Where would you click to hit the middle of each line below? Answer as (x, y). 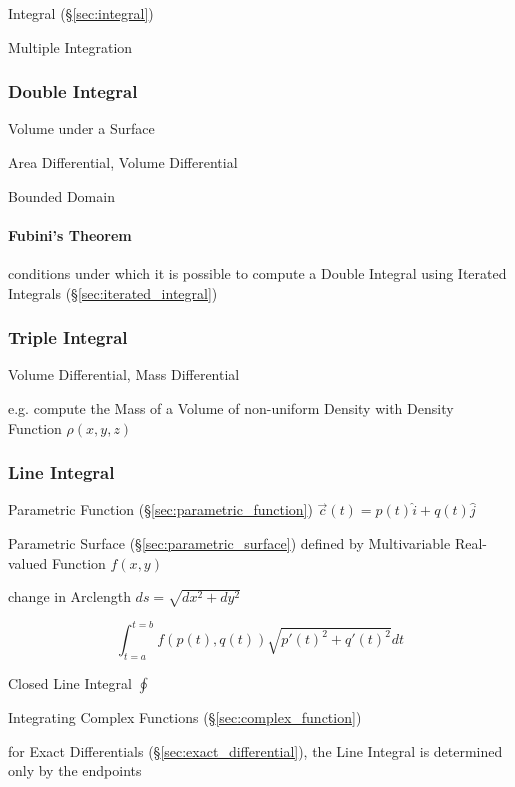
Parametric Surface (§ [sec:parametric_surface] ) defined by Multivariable (229, 542)
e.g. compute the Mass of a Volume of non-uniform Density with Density (231, 407)
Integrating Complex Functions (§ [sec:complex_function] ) (185, 717)
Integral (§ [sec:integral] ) (81, 13)
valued (28, 562)
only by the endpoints (75, 770)
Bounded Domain (61, 195)
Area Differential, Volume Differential (123, 162)
